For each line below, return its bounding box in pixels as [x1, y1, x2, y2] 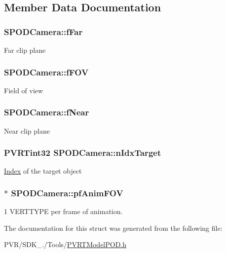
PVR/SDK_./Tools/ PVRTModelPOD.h [4, 239, 127, 250]
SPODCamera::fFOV [4, 66, 89, 78]
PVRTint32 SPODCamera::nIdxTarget [4, 146, 161, 159]
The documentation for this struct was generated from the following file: [4, 222, 223, 233]
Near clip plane [4, 125, 50, 136]
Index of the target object [4, 166, 82, 176]
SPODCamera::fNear [4, 106, 89, 118]
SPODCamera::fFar [4, 25, 83, 37]
